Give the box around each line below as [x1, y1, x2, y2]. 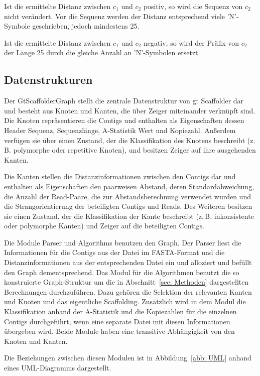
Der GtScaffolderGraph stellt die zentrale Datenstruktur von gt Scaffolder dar [4, 95, 244, 106]
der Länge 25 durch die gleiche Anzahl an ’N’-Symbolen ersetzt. [4, 47, 200, 58]
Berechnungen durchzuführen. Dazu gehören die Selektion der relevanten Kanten [4, 286, 252, 297]
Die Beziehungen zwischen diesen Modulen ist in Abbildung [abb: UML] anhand [4, 352, 251, 363]
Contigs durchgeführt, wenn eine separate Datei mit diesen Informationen [4, 316, 230, 326]
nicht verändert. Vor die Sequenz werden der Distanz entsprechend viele [4, 11, 225, 21]
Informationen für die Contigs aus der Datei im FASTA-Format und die [4, 247, 225, 258]
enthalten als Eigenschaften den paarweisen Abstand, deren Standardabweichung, [4, 181, 254, 191]
